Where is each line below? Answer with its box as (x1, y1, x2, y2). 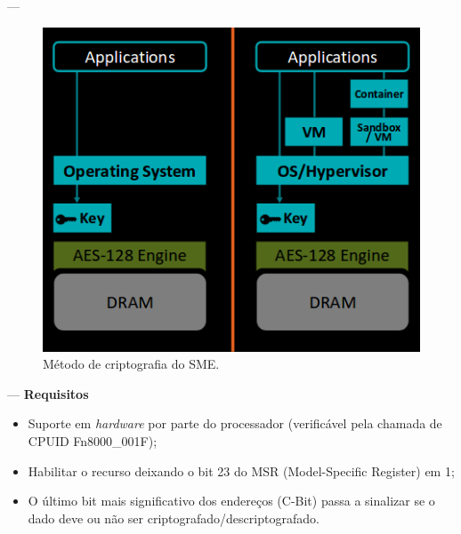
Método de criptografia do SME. (43, 355, 220, 373)
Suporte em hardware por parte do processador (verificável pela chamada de (28, 414, 442, 433)
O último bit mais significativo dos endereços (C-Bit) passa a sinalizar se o (28, 491, 435, 510)
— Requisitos (7, 384, 89, 402)
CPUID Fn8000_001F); (28, 432, 158, 450)
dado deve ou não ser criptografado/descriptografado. (28, 508, 319, 527)
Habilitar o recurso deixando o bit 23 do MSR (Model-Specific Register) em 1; (28, 461, 455, 480)
